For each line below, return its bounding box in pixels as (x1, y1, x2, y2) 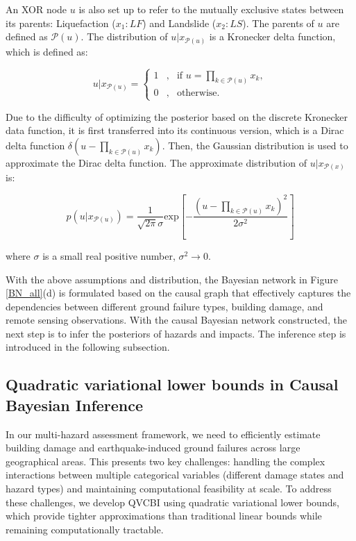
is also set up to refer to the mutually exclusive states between (78, 2, 344, 16)
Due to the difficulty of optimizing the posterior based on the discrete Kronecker (6, 109, 348, 124)
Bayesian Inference (6, 394, 144, 415)
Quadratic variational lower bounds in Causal (6, 374, 339, 395)
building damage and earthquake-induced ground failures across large (6, 440, 300, 455)
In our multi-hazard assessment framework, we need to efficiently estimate (6, 426, 321, 441)
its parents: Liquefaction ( (6, 15, 116, 30)
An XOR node (6, 2, 67, 16)
